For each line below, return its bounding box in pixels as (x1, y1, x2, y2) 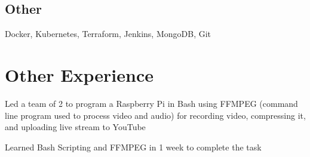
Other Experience (5, 62, 154, 87)
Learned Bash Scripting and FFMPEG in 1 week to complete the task (5, 140, 262, 153)
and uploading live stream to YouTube (5, 121, 146, 133)
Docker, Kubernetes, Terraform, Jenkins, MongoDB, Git (5, 27, 211, 40)
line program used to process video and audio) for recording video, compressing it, (5, 109, 306, 121)
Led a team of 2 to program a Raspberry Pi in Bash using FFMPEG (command (5, 97, 298, 109)
